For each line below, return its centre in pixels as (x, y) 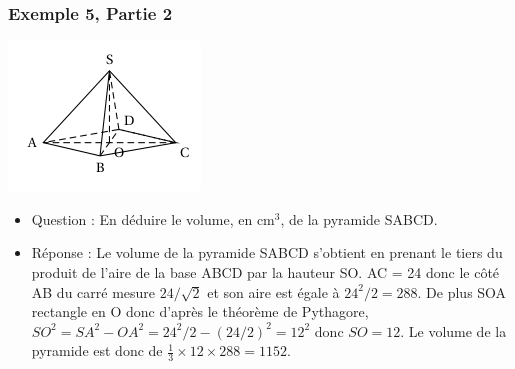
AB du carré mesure (93, 291)
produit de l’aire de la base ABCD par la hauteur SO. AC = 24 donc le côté (265, 272)
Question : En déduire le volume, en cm (153, 218)
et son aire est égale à (273, 291)
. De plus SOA (462, 291)
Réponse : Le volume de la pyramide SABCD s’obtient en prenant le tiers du (267, 252)
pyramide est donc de (97, 350)
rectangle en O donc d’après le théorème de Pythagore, (200, 311)
